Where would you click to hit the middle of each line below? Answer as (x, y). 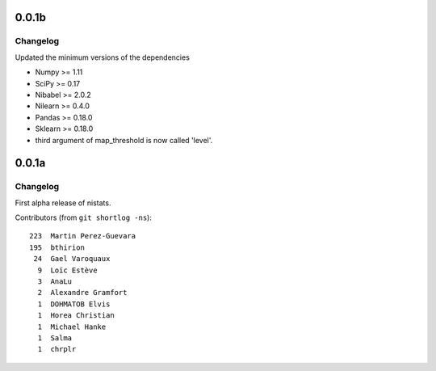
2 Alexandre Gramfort (82, 293)
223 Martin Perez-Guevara (83, 236)
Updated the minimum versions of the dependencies (102, 57)
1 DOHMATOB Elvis (74, 304)
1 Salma (55, 338)
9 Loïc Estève (67, 270)
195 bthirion (57, 247)
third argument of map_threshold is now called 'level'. (124, 140)
